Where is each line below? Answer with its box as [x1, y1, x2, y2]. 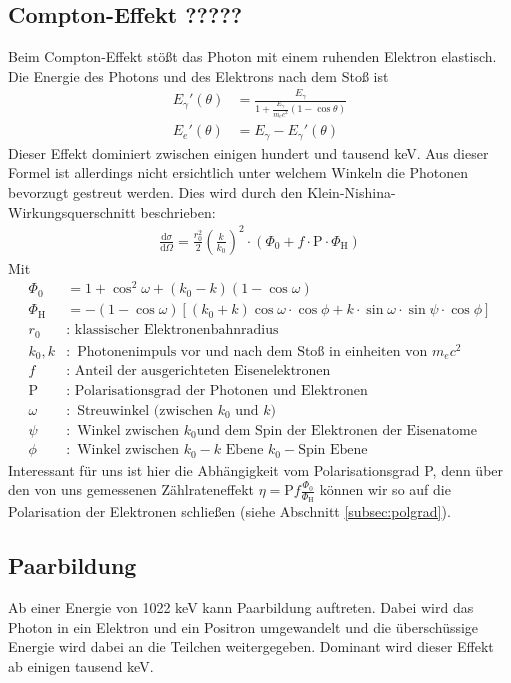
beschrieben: [140, 201, 216, 222]
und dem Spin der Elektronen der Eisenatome [196, 423, 477, 438]
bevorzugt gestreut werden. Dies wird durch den [8, 181, 303, 202]
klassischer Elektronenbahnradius [74, 323, 279, 338]
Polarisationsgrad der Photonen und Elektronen [74, 383, 368, 398]
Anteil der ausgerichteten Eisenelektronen [74, 364, 331, 379]
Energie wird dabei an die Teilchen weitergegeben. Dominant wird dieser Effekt [8, 636, 494, 657]
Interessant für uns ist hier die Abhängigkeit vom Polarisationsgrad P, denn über [8, 459, 504, 480]
